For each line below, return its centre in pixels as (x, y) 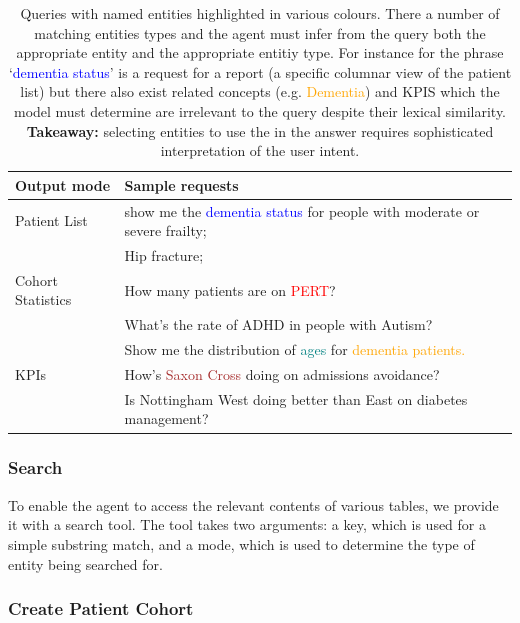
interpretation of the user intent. (260, 150)
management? (166, 418)
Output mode (63, 184)
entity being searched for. (85, 563)
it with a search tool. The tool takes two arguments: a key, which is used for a (247, 524)
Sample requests (181, 184)
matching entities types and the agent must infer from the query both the (260, 32)
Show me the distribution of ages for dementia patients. (295, 349)
